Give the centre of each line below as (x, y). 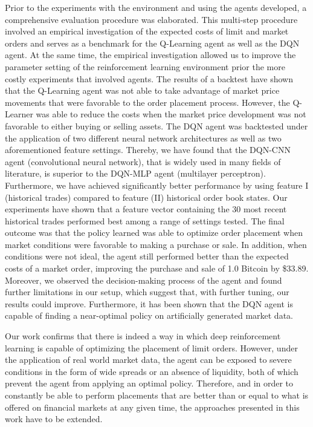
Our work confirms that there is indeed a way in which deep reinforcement (143, 336)
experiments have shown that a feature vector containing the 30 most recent (146, 209)
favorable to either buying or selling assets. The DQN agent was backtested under (156, 125)
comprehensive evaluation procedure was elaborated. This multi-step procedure (151, 19)
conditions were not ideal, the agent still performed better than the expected (147, 256)
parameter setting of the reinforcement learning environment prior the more (145, 66)
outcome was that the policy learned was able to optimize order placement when (154, 233)
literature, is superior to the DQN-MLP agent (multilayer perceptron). (135, 173)
